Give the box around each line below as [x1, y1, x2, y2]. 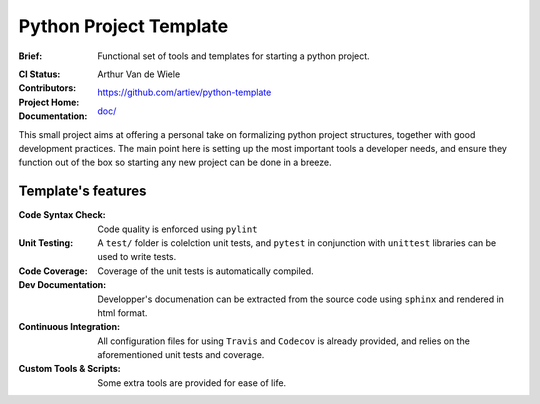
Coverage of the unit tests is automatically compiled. [97, 265, 314, 277]
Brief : [18, 50, 43, 62]
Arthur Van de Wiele [97, 68, 181, 80]
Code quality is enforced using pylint [97, 223, 258, 235]
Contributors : [18, 82, 77, 94]
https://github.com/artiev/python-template [97, 86, 272, 99]
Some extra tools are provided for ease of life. [97, 376, 287, 389]
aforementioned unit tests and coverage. [97, 349, 265, 361]
